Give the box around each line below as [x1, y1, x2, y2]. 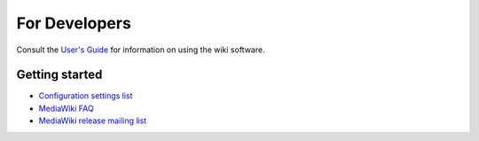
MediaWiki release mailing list [38, 115, 147, 126]
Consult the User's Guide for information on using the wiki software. [16, 44, 265, 55]
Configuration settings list [38, 90, 133, 101]
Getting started [16, 67, 103, 82]
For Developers [16, 13, 132, 33]
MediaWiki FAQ [38, 103, 94, 114]
